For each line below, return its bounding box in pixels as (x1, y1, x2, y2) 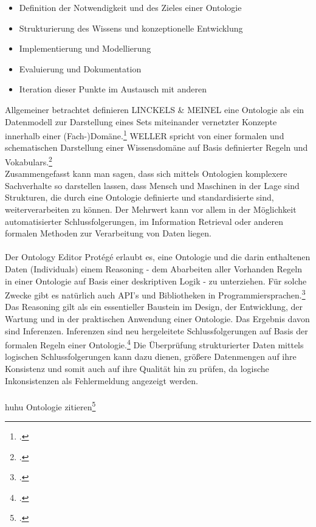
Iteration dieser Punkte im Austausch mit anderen (19, 83, 207, 95)
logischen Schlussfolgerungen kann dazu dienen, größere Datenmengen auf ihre (5, 350, 297, 363)
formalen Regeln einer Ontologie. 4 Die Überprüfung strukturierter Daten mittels (5, 337, 304, 351)
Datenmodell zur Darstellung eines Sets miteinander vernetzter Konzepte (5, 115, 277, 128)
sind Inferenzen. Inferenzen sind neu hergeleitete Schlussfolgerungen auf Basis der (5, 324, 308, 337)
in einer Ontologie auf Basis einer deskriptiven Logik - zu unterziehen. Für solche (5, 274, 307, 287)
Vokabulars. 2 (5, 154, 52, 168)
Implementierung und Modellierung (19, 42, 151, 55)
